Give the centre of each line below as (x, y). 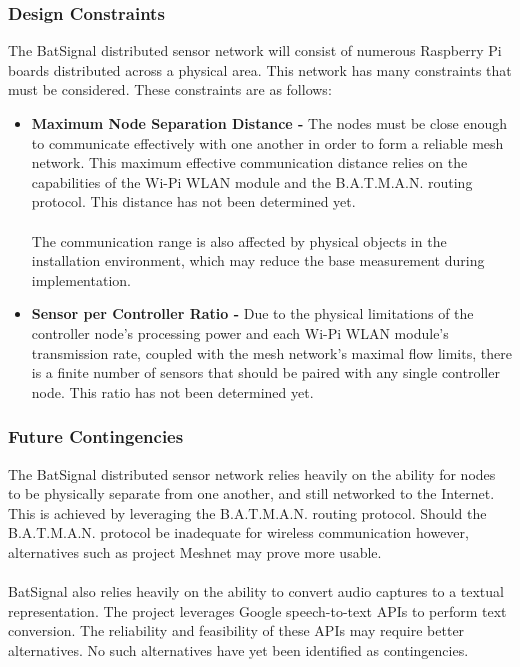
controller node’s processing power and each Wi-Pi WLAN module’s (240, 332)
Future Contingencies (96, 436)
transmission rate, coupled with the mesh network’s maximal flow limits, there (271, 352)
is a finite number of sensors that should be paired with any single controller (265, 372)
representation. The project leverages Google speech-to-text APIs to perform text (257, 610)
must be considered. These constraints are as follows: (170, 89)
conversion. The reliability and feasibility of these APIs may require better (236, 630)
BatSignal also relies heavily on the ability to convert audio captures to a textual (256, 591)
